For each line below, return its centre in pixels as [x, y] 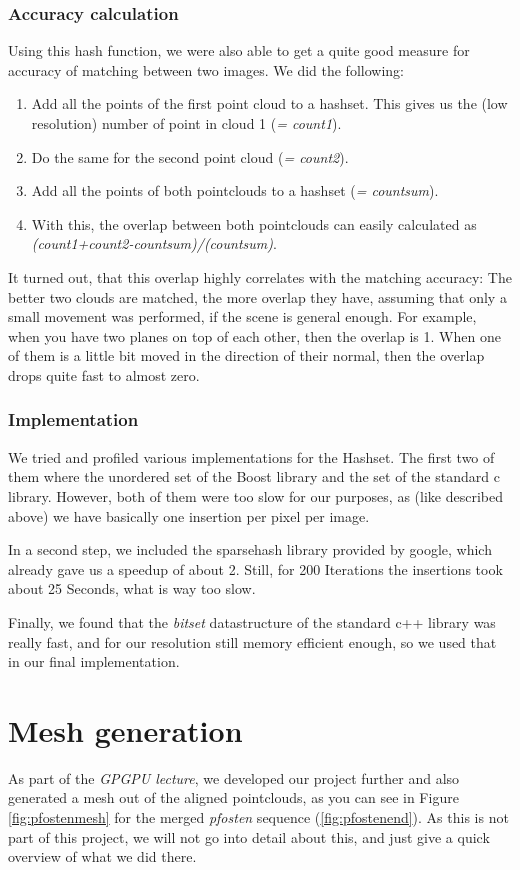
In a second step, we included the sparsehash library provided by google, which [250, 549]
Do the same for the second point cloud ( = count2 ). [190, 156]
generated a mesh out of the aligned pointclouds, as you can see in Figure [233, 797]
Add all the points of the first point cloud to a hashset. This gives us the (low [269, 103]
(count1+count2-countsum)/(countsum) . [154, 243]
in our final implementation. [94, 661]
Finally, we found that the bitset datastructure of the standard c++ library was [252, 621]
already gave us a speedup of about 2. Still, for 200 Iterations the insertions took [255, 568]
